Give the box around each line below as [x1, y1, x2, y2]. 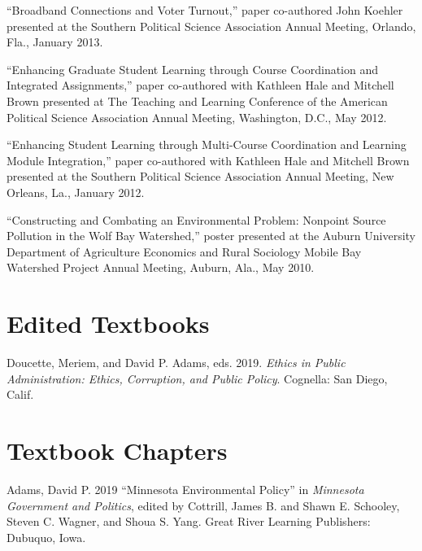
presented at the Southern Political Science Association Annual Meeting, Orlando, [7, 17, 416, 34]
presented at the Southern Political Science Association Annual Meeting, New [7, 168, 394, 185]
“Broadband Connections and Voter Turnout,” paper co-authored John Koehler [7, 2, 403, 18]
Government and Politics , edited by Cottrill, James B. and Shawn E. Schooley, [7, 496, 400, 514]
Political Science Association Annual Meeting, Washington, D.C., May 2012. [7, 108, 387, 125]
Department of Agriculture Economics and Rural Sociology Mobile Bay [7, 243, 362, 260]
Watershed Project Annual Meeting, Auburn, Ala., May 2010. [7, 259, 315, 276]
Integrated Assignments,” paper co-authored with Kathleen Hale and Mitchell [7, 77, 394, 94]
